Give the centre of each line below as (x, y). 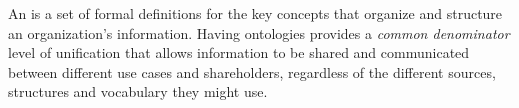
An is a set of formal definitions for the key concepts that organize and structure (255, 13)
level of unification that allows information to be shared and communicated (239, 52)
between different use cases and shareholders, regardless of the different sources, (252, 71)
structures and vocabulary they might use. (138, 91)
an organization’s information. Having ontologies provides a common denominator (259, 32)
